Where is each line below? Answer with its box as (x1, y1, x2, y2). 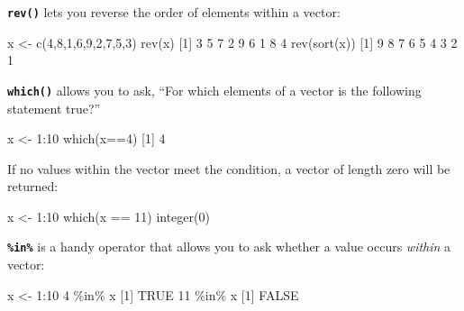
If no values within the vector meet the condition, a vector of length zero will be (7, 159, 450, 178)
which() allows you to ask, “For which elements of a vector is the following (7, 80, 422, 99)
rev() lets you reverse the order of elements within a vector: (7, 3, 341, 21)
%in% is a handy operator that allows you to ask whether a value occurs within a (7, 237, 451, 256)
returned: (7, 177, 59, 196)
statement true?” (7, 98, 101, 117)
